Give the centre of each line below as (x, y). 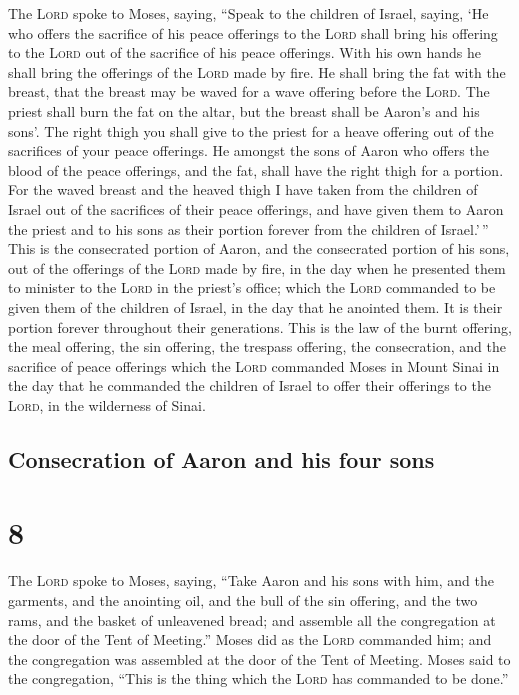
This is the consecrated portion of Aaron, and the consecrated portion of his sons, (259, 248)
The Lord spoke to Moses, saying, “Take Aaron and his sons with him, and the (251, 580)
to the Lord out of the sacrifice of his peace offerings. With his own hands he (244, 52)
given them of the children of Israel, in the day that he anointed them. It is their (255, 306)
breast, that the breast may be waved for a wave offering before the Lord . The (249, 91)
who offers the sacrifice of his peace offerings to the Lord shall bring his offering (253, 32)
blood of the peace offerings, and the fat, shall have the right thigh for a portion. (256, 169)
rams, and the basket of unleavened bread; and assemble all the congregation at (252, 619)
